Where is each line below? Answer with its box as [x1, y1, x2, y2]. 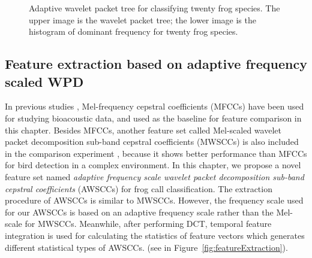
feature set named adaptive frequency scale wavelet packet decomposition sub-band [5, 170, 304, 183]
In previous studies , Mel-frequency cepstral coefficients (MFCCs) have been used [5, 100, 304, 113]
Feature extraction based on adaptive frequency [5, 54, 307, 73]
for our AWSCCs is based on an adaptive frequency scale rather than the [5, 205, 274, 218]
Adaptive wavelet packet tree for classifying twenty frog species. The [29, 2, 280, 14]
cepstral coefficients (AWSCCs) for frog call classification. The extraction [5, 182, 272, 195]
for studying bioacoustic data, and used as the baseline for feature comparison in [5, 111, 302, 124]
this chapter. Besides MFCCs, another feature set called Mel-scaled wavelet [5, 123, 281, 136]
